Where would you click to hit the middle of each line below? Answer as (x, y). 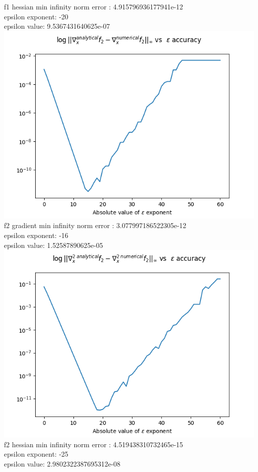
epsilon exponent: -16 (36, 235)
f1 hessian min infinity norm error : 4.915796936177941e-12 (94, 6)
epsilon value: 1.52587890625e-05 (54, 245)
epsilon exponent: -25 (36, 454)
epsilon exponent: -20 (36, 16)
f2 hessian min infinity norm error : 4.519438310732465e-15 (94, 444)
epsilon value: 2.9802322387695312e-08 (62, 463)
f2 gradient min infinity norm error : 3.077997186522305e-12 (95, 225)
